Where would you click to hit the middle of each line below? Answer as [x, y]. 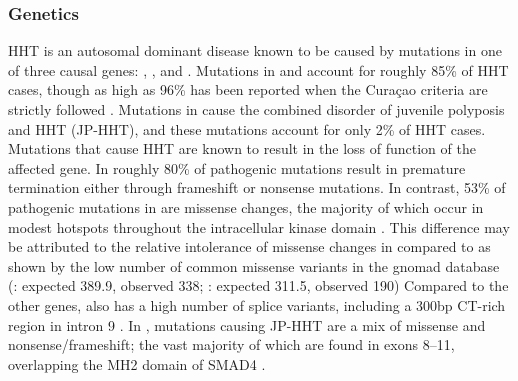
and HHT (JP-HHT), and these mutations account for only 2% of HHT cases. [247, 128]
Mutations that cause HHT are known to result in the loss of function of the [242, 148]
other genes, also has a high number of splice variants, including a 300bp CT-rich [257, 304]
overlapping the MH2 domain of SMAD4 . [137, 363]
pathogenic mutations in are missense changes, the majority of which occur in [246, 206]
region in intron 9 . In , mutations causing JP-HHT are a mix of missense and [247, 324]
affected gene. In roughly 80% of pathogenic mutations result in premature [237, 167]
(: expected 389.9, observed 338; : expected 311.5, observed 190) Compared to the [258, 285]
